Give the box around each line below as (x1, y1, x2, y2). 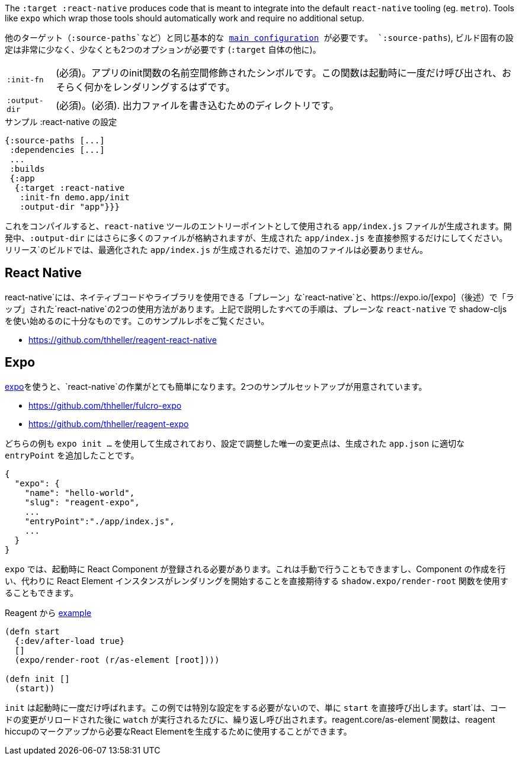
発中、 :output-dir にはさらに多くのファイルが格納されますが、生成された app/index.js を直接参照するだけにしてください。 (5, 233, 508, 243)
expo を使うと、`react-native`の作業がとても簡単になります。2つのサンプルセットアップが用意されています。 (5, 381, 427, 392)
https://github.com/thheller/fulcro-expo (28, 400, 182, 411)
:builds (9, 164, 45, 174)
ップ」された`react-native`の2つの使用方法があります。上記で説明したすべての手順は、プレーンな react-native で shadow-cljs (5, 303, 507, 314)
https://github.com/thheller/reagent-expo (28, 418, 189, 429)
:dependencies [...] (9, 145, 105, 155)
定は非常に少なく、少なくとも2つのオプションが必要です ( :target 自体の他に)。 (5, 44, 321, 54)
